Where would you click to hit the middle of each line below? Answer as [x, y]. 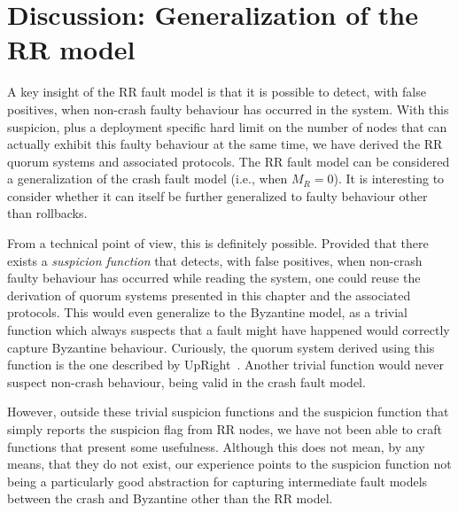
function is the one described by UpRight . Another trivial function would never [225, 365]
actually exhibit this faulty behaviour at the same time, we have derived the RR [225, 144]
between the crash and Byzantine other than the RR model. [170, 498]
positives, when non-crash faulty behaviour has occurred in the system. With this [228, 109]
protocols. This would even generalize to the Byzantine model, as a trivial [208, 312]
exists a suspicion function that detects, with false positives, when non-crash [215, 260]
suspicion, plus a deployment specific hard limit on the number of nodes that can [227, 126]
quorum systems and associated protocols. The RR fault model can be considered [229, 161]
